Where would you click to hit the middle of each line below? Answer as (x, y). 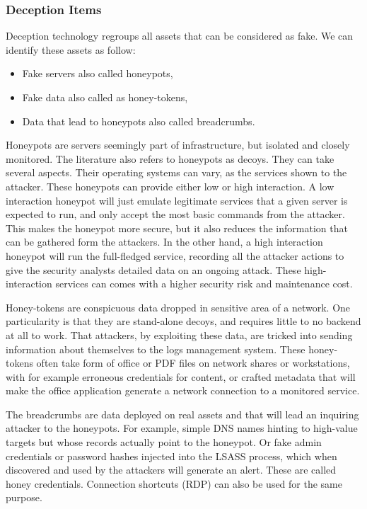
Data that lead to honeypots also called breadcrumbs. (139, 121)
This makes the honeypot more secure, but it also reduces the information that (177, 228)
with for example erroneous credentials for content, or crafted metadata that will (181, 376)
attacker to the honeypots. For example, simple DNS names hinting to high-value (182, 428)
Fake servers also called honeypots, (98, 73)
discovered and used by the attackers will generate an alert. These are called (171, 470)
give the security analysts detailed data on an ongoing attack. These (153, 269)
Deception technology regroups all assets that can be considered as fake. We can (180, 36)
